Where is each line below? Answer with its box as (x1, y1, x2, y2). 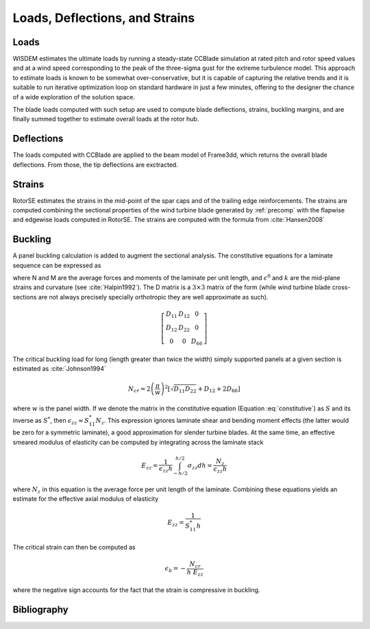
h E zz (186, 568, 203, 578)
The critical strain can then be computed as (12, 543, 136, 551)
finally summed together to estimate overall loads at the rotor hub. (12, 115, 199, 123)
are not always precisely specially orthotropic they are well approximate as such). (38, 293, 269, 301)
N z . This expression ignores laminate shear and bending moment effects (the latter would (95, 416, 349, 426)
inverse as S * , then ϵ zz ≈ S (12, 415, 89, 426)
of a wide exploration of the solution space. (12, 92, 136, 101)
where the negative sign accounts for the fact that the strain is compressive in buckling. (12, 586, 260, 594)
